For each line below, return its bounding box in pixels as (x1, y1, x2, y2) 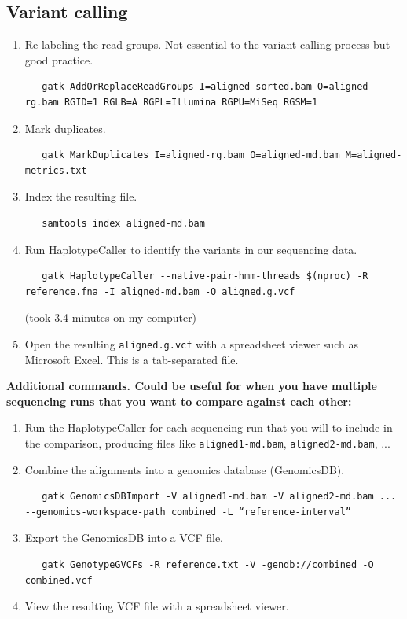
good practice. (24, 51, 93, 68)
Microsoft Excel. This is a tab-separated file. (24, 351, 239, 367)
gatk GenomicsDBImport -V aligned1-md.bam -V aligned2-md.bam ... (42, 491, 397, 503)
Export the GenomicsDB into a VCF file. (24, 529, 224, 546)
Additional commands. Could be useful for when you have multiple (6, 378, 377, 394)
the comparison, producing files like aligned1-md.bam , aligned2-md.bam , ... (24, 434, 390, 451)
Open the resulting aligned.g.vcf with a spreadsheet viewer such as (24, 335, 358, 352)
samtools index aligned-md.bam (42, 217, 205, 229)
